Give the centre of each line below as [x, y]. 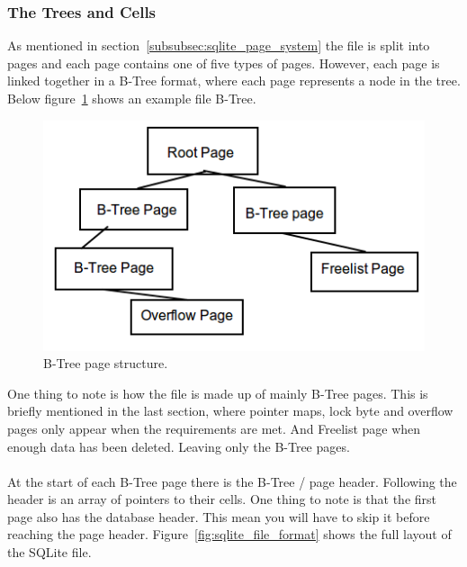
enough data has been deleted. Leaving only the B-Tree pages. [179, 446]
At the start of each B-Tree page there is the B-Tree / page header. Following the [232, 481]
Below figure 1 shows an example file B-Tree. [132, 98]
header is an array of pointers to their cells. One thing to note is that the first [222, 499]
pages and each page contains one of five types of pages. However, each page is [224, 63]
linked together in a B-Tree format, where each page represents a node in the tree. [234, 81]
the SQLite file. [49, 552]
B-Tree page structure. [106, 363]
